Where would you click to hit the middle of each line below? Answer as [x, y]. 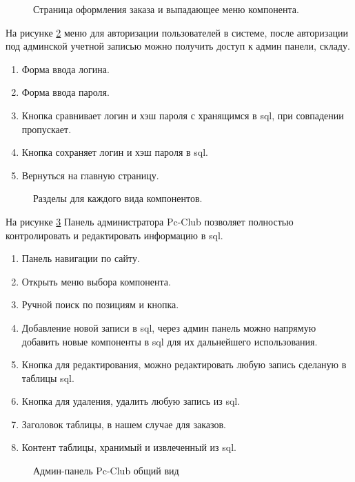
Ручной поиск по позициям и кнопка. [100, 304]
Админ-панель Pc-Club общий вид [106, 471]
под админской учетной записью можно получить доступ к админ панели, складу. [178, 46]
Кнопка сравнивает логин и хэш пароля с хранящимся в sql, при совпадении [183, 115]
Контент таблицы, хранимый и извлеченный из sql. [129, 447]
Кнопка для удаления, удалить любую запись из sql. [131, 401]
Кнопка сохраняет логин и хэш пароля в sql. [115, 152]
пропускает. [47, 129]
